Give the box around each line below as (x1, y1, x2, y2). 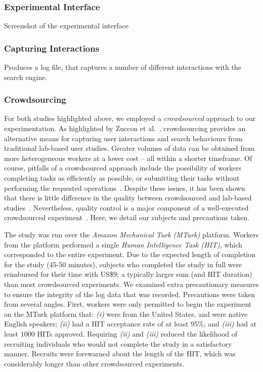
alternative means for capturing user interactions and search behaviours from (4, 133, 243, 143)
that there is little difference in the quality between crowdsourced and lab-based (4, 192, 252, 203)
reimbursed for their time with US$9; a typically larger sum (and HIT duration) (4, 269, 252, 279)
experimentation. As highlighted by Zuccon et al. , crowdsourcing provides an (4, 123, 246, 134)
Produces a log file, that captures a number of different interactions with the (4, 62, 241, 72)
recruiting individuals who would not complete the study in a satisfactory (4, 338, 232, 349)
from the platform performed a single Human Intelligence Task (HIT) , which (4, 239, 242, 250)
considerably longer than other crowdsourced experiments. (4, 358, 185, 368)
